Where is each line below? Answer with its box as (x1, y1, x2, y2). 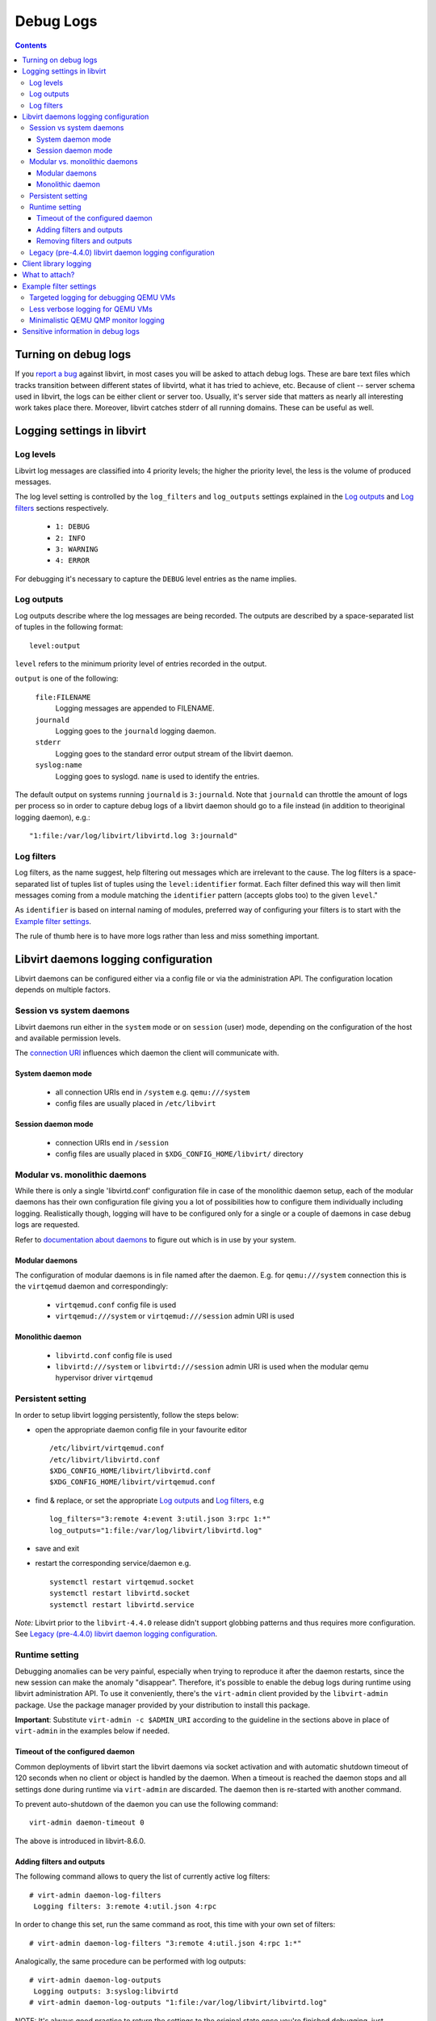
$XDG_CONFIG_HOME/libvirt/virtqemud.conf (49, 1478, 216, 1487)
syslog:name (35, 761, 82, 770)
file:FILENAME (35, 692, 91, 702)
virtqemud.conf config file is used (55, 1300, 177, 1310)
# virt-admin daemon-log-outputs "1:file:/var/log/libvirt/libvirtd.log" (29, 1998, 328, 2007)
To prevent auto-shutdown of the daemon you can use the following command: (15, 1799, 279, 1809)
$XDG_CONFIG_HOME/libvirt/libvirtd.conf (49, 1466, 212, 1475)
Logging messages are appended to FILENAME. (55, 703, 215, 713)
